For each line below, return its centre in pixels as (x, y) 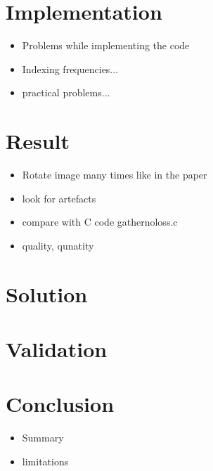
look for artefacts (59, 198)
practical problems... (66, 92)
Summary (43, 438)
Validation (57, 348)
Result (38, 141)
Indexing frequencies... (70, 69)
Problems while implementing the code (106, 45)
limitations (45, 461)
